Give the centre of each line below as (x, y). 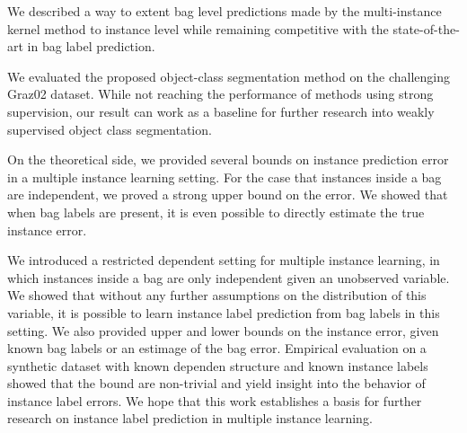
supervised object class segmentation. (110, 129)
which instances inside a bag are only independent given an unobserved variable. (229, 277)
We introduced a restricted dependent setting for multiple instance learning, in (224, 260)
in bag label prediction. (91, 46)
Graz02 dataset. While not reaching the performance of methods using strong (220, 94)
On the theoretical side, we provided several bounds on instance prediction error (228, 159)
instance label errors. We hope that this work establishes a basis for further (215, 400)
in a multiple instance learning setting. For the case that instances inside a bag (225, 177)
